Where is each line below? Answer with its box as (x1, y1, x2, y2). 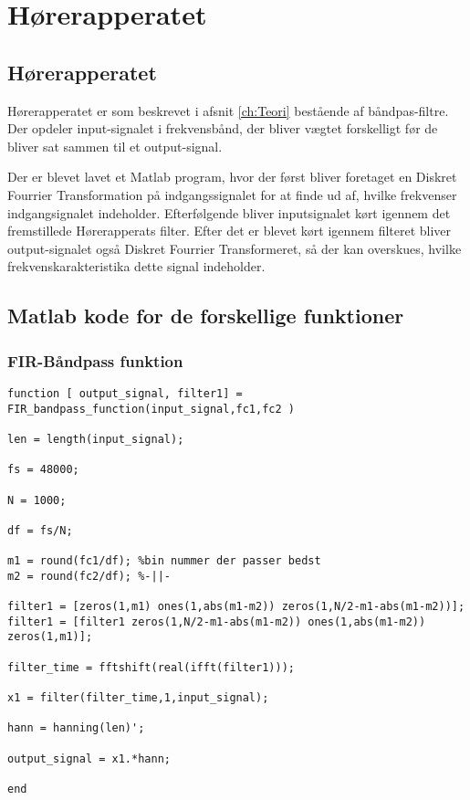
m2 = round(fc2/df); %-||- (7, 569, 171, 583)
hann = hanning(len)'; (7, 721, 145, 735)
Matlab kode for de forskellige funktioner (7, 301, 404, 330)
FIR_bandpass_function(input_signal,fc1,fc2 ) (7, 402, 295, 416)
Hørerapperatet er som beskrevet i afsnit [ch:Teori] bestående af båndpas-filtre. (7, 100, 449, 120)
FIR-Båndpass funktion (7, 349, 183, 372)
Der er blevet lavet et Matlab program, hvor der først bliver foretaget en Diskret (7, 167, 457, 186)
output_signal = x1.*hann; (7, 752, 171, 765)
